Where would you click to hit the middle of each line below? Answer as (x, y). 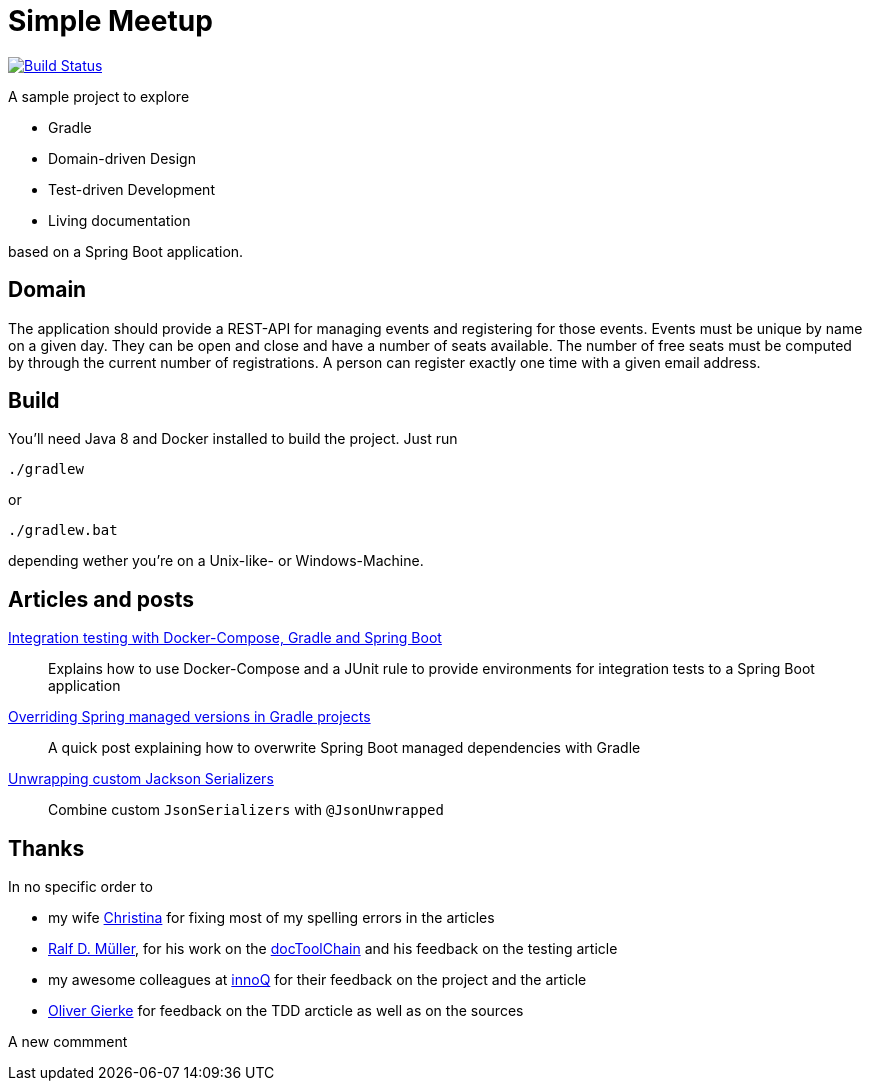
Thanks (46, 848)
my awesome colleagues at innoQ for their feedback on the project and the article (317, 980)
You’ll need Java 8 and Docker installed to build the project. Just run (233, 439)
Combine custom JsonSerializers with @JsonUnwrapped (246, 810)
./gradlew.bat (63, 530)
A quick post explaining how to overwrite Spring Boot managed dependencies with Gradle (344, 748)
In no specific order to (80, 887)
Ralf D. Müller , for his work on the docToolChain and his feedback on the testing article (333, 949)
